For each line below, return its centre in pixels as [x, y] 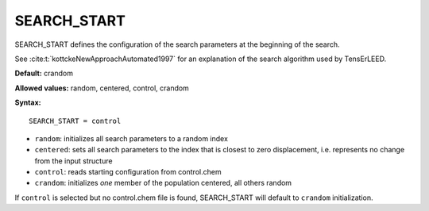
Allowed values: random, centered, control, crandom [102, 88]
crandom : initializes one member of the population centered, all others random [163, 183]
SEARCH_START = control [75, 121]
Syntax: [28, 102]
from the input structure [73, 161]
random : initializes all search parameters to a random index [131, 138]
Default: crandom [44, 73]
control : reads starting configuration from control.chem [128, 172]
